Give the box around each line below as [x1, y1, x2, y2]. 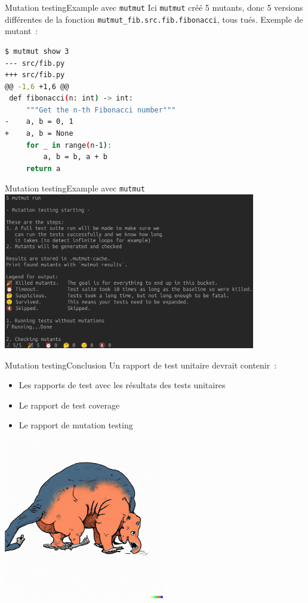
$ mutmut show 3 [5, 47, 69, 56]
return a [26, 164, 61, 173]
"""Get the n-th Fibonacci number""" [26, 105, 176, 114]
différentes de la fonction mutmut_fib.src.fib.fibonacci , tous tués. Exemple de [5, 13, 303, 25]
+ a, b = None [5, 129, 73, 138]
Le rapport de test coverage [19, 398, 120, 411]
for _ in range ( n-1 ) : [26, 141, 112, 150]
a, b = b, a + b [43, 153, 107, 162]
